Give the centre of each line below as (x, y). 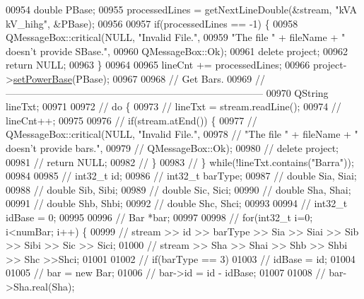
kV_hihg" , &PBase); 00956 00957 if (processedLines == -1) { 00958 (152, 23)
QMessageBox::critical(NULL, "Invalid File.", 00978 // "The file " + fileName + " (182, 134)
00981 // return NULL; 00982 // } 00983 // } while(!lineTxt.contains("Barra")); (180, 162)
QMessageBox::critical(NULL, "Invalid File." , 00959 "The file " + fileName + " (176, 37)
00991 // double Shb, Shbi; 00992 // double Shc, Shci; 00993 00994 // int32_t (177, 203)
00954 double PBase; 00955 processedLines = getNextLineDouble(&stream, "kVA (182, 9)
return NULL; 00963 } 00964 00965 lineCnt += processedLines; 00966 (158, 65)
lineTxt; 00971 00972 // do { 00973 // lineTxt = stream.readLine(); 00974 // (174, 106)
